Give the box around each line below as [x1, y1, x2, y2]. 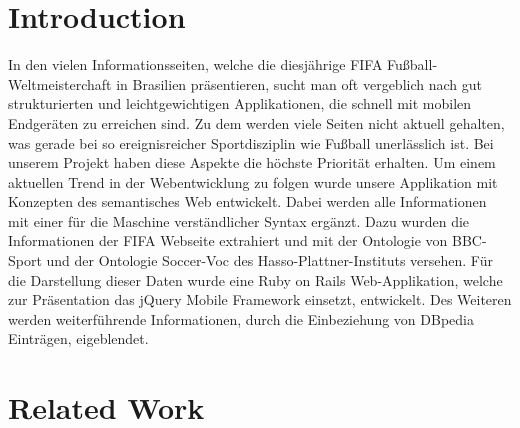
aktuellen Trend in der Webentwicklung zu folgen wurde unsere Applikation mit [8, 171, 498, 192]
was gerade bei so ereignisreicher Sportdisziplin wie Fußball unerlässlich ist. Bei [8, 132, 494, 153]
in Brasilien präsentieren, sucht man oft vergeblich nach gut [116, 73, 482, 94]
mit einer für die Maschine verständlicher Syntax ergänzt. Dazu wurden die [8, 210, 470, 231]
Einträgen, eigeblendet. [8, 328, 149, 349]
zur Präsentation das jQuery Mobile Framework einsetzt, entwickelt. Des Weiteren [8, 289, 512, 310]
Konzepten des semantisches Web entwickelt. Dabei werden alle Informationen [8, 191, 487, 212]
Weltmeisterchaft [8, 73, 112, 94]
